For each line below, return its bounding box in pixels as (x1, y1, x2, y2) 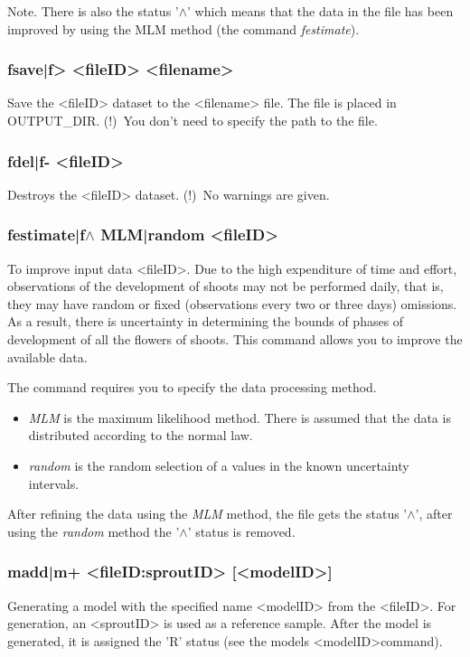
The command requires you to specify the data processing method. (7, 378, 377, 397)
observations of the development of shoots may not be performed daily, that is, (7, 277, 444, 296)
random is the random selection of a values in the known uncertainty (28, 455, 409, 474)
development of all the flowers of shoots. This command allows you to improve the (7, 330, 463, 348)
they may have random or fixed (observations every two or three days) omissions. (7, 294, 457, 313)
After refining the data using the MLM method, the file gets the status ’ (7, 504, 408, 523)
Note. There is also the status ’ (7, 2, 179, 20)
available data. (7, 347, 88, 366)
